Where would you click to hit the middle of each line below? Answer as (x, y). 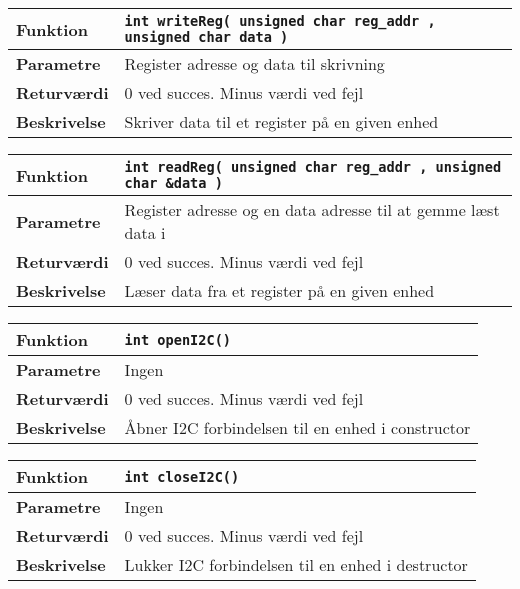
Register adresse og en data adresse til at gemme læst (312, 209)
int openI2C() (178, 339)
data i (145, 232)
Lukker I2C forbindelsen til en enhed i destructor (296, 564)
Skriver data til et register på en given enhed (281, 121)
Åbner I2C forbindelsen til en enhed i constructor (297, 427)
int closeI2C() (182, 476)
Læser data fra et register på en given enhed (279, 290)
